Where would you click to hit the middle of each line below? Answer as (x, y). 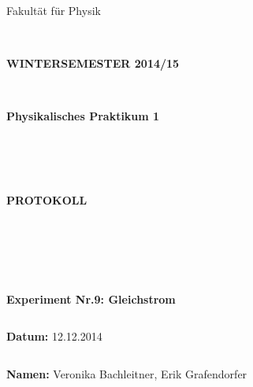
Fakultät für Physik (54, 10)
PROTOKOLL (47, 199)
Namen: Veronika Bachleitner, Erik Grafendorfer (127, 373)
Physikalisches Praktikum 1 (83, 116)
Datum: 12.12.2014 (54, 336)
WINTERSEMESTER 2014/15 (93, 63)
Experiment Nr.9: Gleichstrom (91, 299)
